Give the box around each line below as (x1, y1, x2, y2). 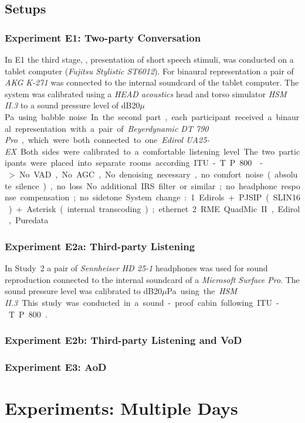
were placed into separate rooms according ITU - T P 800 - (30, 156, 263, 169)
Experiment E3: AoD (5, 359, 107, 374)
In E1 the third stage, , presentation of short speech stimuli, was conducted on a (5, 53, 294, 65)
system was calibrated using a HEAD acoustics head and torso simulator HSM (5, 87, 287, 100)
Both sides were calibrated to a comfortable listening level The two (20, 145, 275, 157)
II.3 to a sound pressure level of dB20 (5, 99, 140, 111)
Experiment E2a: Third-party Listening (5, 238, 195, 253)
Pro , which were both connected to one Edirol (5, 134, 184, 146)
